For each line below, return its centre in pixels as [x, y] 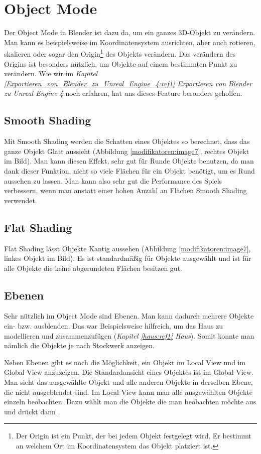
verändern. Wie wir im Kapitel [51, 73]
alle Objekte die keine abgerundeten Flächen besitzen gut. [93, 268]
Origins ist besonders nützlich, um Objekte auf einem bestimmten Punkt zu [121, 63]
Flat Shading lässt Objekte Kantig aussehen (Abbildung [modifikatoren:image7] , [127, 248]
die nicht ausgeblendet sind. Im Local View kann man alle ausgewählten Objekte [128, 392]
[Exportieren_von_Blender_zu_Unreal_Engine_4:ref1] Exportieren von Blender [128, 83]
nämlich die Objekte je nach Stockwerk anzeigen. [79, 345]
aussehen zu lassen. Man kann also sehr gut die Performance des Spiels [113, 180]
